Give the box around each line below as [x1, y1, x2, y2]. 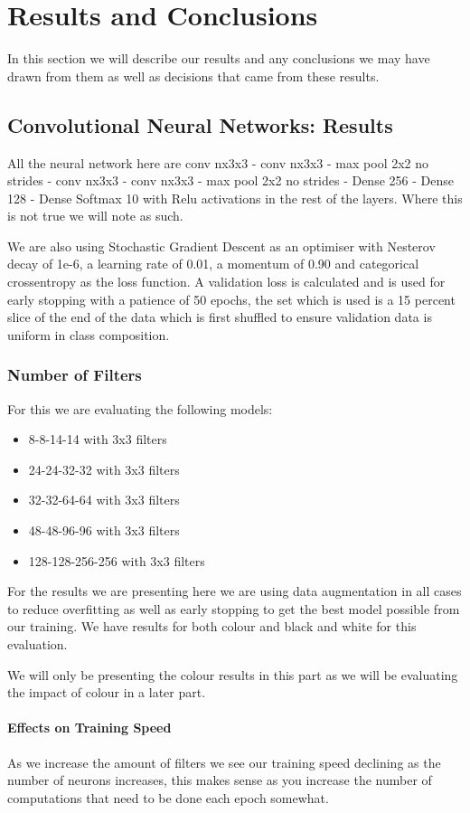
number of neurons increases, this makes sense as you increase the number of [7, 770, 432, 789]
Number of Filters [7, 364, 142, 386]
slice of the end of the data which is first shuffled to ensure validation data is [7, 307, 432, 326]
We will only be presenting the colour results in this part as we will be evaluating [7, 665, 458, 684]
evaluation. [7, 635, 68, 654]
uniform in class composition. [7, 325, 170, 344]
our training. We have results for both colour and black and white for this [7, 617, 417, 636]
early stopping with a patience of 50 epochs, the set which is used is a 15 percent [7, 289, 456, 308]
